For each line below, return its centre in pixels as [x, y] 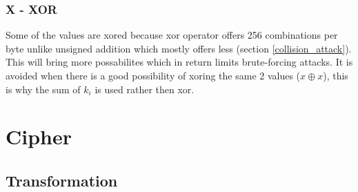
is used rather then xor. [145, 89]
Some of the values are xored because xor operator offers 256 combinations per [172, 35]
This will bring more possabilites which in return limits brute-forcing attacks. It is [179, 62]
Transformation [62, 180]
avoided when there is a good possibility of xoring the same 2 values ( [153, 75]
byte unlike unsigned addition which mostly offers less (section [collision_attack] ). [179, 48]
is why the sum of [43, 89]
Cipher [39, 136]
